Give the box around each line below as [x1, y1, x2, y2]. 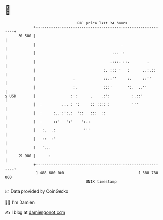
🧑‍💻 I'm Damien [5, 199, 35, 205]
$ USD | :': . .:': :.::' [5, 93, 143, 98]
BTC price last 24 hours [77, 21, 128, 25]
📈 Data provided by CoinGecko [5, 188, 69, 194]
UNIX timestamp [85, 179, 117, 184]
